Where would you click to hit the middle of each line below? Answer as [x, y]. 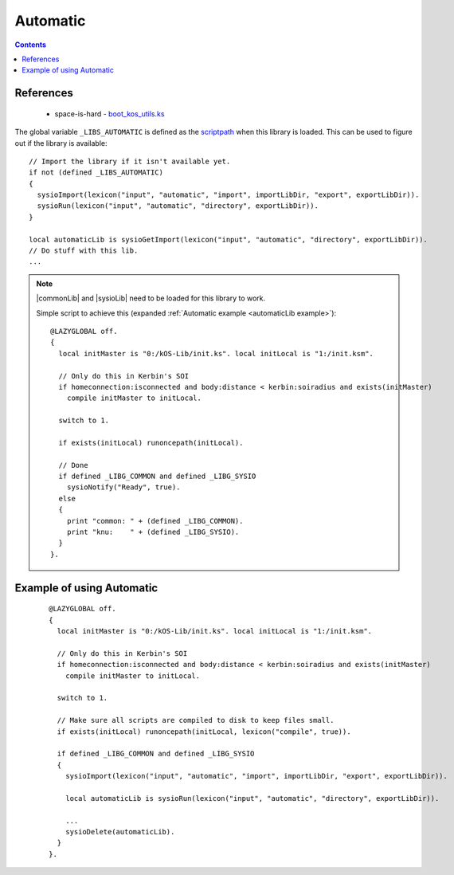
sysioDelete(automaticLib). [120, 832]
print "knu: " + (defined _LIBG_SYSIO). [153, 532]
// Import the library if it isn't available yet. [130, 161]
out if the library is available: [61, 143]
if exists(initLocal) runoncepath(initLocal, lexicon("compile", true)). [204, 732]
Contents [31, 45]
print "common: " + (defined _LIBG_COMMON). [155, 521]
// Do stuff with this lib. [84, 251]
